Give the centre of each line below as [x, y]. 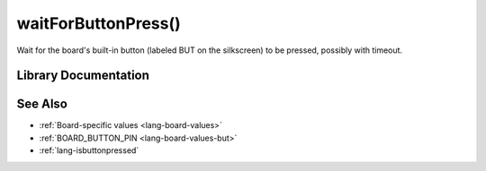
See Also [42, 104]
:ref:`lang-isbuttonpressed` [89, 150]
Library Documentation [83, 76]
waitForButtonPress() [99, 23]
